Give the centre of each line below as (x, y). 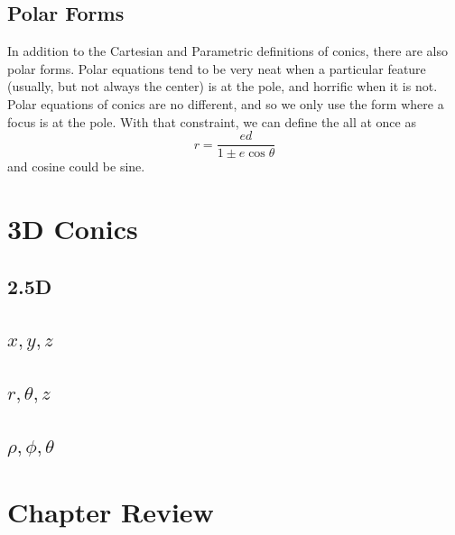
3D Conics (73, 229)
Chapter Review (111, 511)
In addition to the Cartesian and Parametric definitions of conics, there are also (227, 51)
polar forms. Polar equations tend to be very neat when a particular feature (217, 68)
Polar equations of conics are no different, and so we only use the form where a (226, 103)
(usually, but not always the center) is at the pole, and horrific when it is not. (223, 86)
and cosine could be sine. (76, 166)
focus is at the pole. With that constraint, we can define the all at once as (212, 121)
